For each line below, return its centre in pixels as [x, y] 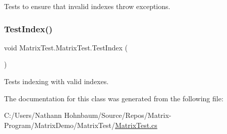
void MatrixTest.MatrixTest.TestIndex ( [66, 47]
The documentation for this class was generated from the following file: [114, 98]
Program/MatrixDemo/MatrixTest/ [60, 125]
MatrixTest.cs [136, 125]
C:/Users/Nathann [33, 115]
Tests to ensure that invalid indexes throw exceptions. [87, 6]
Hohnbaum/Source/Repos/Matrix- [118, 115]
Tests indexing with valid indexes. [56, 81]
